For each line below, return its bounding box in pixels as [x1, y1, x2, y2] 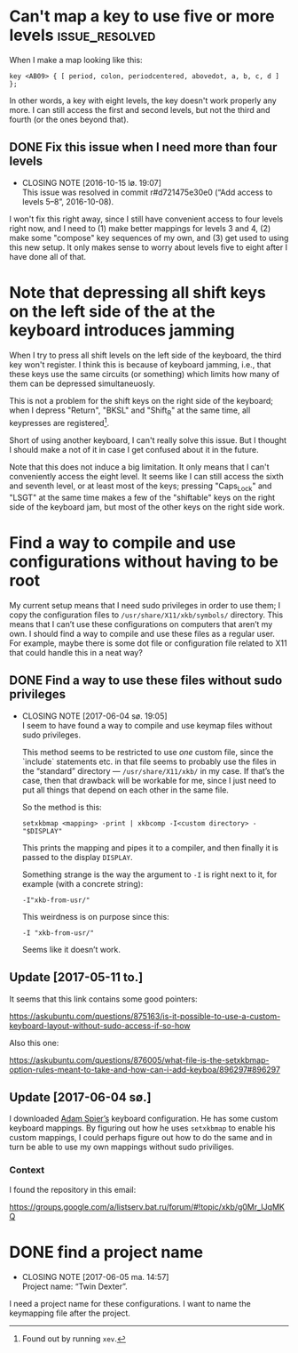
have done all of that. [9, 251, 87, 262]
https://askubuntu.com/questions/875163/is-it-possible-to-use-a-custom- [9, 1011, 281, 1021]
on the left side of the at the [9, 301, 216, 321]
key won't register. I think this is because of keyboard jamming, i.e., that [9, 358, 271, 370]
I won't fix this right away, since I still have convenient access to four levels [9, 213, 284, 224]
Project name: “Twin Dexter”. [21, 1281, 128, 1292]
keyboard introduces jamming [9, 320, 235, 340]
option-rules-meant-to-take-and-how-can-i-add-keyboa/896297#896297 [9, 1064, 281, 1075]
